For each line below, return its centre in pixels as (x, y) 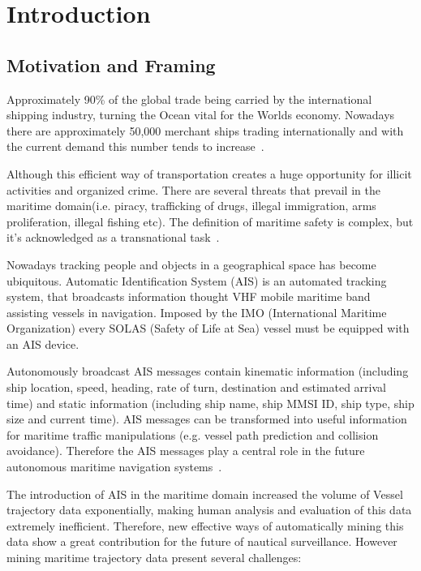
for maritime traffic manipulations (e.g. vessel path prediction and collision (193, 434)
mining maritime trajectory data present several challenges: (154, 558)
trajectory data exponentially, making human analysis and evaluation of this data (209, 510)
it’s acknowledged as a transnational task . (113, 237)
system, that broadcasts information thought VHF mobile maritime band (189, 296)
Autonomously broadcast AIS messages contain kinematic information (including (208, 371)
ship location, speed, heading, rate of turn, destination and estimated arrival (196, 387)
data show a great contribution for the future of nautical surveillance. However (202, 541)
